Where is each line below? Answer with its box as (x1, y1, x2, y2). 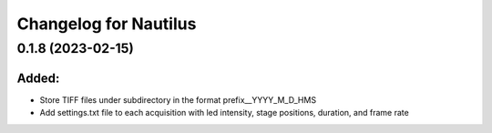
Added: (16, 70, 60, 86)
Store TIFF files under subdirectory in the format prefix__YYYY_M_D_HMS (39, 94, 317, 105)
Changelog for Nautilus (16, 14, 197, 34)
